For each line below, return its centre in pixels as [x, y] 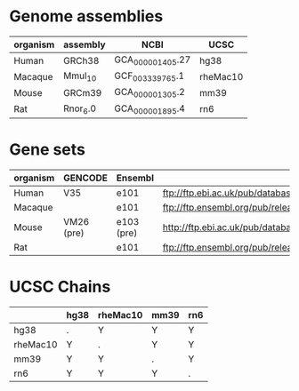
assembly [85, 44]
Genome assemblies [86, 16]
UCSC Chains [60, 287]
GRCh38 [81, 60]
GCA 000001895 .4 [149, 109]
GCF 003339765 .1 [149, 76]
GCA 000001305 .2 [149, 93]
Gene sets [48, 149]
